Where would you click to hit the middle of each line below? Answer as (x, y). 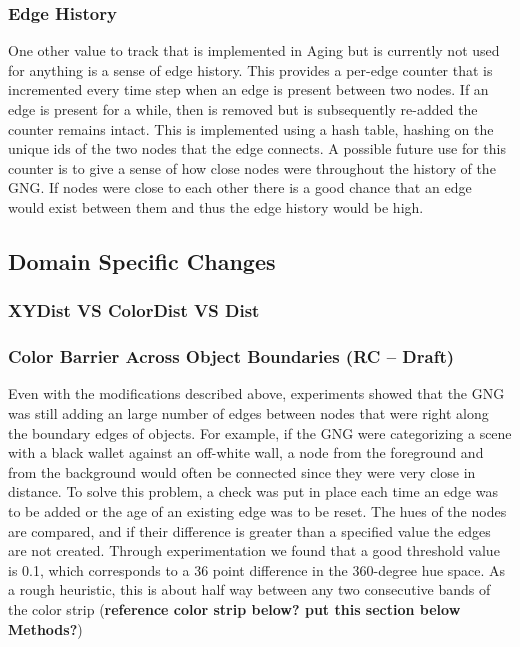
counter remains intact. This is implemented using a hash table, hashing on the (251, 128)
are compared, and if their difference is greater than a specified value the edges (249, 530)
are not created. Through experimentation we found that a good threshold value (254, 550)
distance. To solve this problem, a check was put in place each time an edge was (253, 491)
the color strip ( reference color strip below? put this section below (234, 608)
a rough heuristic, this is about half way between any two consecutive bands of (249, 589)
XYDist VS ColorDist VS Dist (134, 310)
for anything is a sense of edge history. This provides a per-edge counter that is (250, 69)
